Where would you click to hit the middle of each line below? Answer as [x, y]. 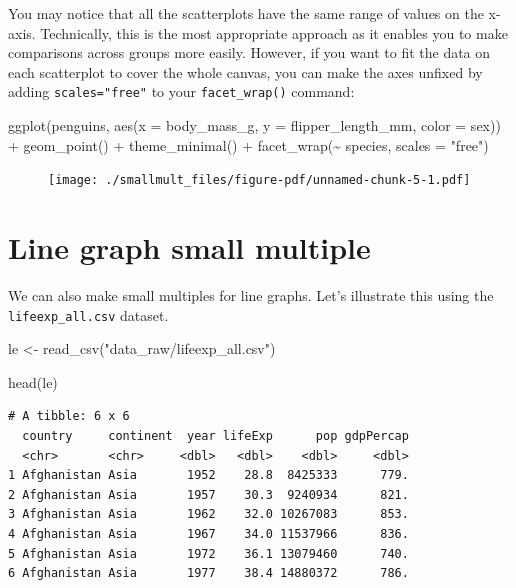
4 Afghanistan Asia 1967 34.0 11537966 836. [208, 534]
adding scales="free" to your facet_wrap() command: [181, 91]
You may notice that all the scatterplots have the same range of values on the [246, 13]
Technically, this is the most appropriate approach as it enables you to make [274, 32]
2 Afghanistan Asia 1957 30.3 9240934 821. [208, 494]
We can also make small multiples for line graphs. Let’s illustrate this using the [251, 295]
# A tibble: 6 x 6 [69, 416]
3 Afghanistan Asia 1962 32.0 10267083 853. [208, 514]
